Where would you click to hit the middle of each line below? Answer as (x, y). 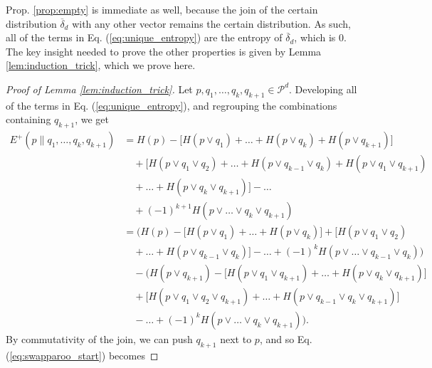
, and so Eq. (286, 338)
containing (28, 119)
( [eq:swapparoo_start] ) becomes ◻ (82, 355)
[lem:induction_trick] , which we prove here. (101, 65)
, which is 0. (320, 37)
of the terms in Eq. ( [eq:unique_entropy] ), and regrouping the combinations (172, 105)
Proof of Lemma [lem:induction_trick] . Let (99, 89)
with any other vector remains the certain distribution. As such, (211, 23)
